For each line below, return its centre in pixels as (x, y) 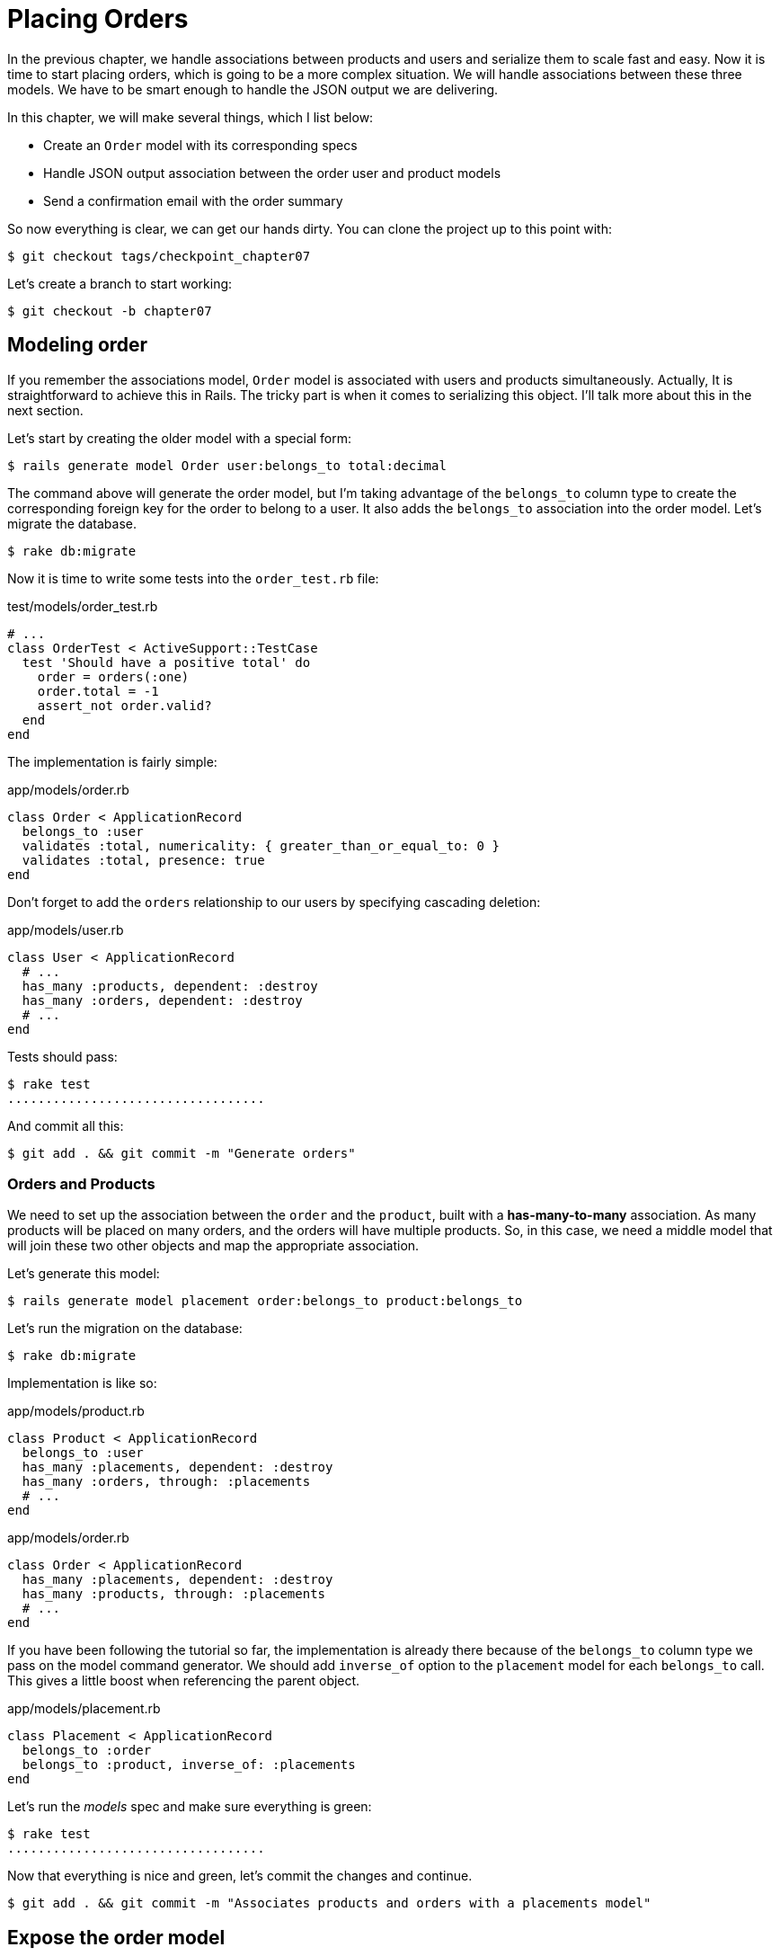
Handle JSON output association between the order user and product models (272, 173)
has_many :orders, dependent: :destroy (162, 1000)
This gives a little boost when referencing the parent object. (184, 1681)
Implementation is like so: (82, 1383)
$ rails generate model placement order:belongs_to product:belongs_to (265, 1301)
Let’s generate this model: (84, 1274)
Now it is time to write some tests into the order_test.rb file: (193, 578)
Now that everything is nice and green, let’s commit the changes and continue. (240, 1876)
